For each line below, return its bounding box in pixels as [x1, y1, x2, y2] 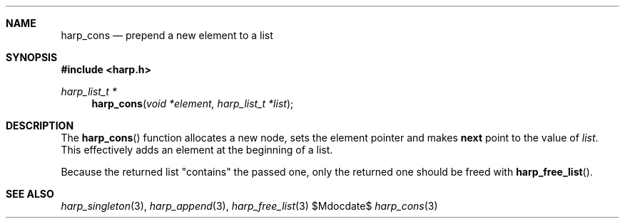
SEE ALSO [6, 188, 54, 200]
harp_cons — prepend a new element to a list [61, 29, 273, 41]
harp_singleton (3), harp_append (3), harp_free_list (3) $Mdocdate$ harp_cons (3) [61, 200, 438, 212]
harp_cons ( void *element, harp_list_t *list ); [91, 97, 294, 110]
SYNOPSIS [6, 51, 58, 63]
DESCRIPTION [6, 119, 74, 132]
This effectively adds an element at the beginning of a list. [61, 144, 333, 156]
